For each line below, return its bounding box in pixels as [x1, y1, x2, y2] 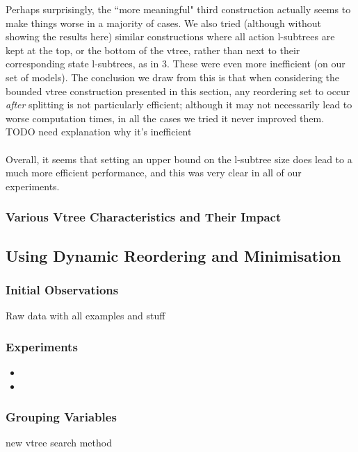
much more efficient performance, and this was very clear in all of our [6, 165, 302, 180]
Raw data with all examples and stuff [6, 308, 165, 323]
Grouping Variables [6, 408, 117, 426]
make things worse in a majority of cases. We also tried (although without [6, 15, 321, 30]
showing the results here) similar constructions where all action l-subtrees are [6, 29, 335, 44]
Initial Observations [6, 281, 119, 298]
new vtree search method [6, 435, 112, 450]
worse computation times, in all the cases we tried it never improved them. [6, 110, 325, 125]
